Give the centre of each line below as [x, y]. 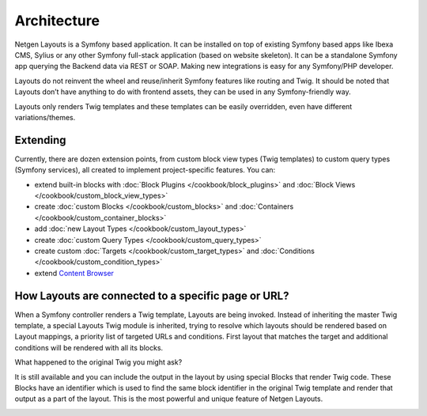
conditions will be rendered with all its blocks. [89, 347]
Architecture [57, 21]
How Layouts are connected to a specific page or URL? [152, 295]
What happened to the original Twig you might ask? [98, 362]
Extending [40, 140]
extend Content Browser [74, 273]
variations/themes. [45, 117]
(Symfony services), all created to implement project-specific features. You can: [145, 170]
